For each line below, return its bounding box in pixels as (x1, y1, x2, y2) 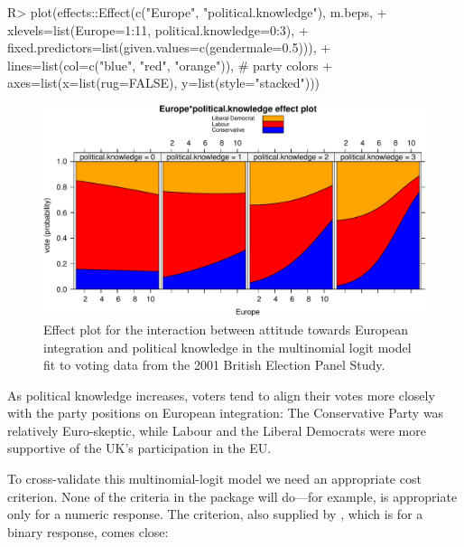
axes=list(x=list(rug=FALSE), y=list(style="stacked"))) (7, 73, 320, 92)
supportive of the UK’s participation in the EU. (7, 439, 272, 457)
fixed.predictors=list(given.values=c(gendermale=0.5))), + (7, 38, 331, 57)
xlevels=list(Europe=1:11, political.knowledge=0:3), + (7, 20, 309, 39)
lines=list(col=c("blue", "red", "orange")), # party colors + (7, 55, 333, 74)
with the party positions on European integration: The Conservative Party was (7, 403, 444, 422)
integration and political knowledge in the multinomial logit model (43, 337, 412, 356)
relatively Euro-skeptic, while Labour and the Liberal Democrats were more (7, 420, 426, 439)
